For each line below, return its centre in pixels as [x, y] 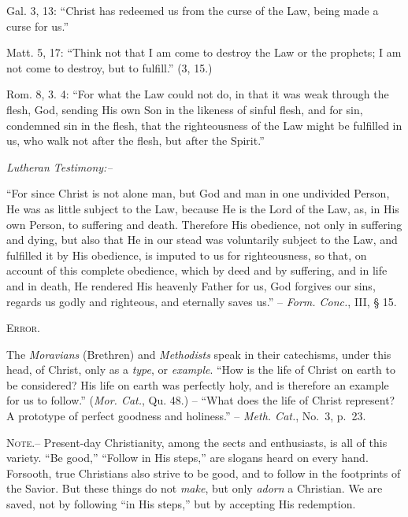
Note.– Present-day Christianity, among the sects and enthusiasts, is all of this [197, 442]
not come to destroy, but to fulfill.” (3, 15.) [109, 67]
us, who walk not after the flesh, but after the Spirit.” [135, 140]
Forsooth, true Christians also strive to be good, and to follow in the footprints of [204, 473]
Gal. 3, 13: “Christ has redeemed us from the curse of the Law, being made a [193, 10]
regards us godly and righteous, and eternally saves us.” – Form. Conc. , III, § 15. [202, 301]
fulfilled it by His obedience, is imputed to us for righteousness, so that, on [187, 255]
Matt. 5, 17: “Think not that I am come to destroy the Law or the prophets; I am [204, 52]
